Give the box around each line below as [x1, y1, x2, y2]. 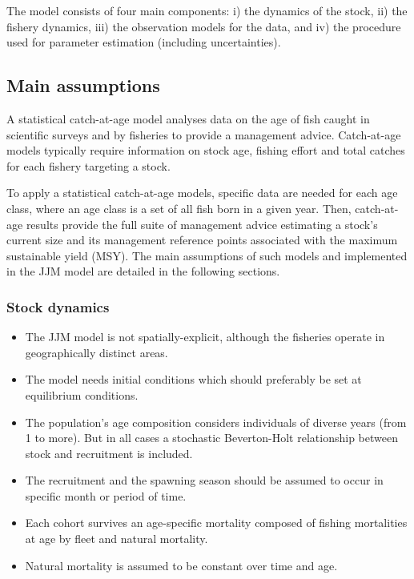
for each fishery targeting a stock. [6, 157, 171, 174]
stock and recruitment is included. [25, 444, 193, 461]
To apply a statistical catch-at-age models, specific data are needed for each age [6, 184, 398, 201]
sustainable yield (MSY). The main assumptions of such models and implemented [6, 247, 408, 263]
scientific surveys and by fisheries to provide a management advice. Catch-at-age [6, 126, 401, 143]
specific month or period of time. [25, 487, 187, 504]
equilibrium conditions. [25, 386, 139, 403]
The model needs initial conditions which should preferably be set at [25, 371, 362, 388]
